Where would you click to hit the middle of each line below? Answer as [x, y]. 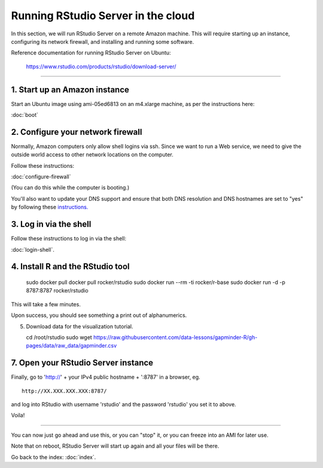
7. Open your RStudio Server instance [82, 363]
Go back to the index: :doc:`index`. [54, 457]
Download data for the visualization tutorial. [80, 326]
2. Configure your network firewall [77, 132]
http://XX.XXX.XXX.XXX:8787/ [64, 391]
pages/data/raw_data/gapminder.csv [71, 346]
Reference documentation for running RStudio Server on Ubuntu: [91, 53]
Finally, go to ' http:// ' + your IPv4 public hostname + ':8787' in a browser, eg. [106, 377]
